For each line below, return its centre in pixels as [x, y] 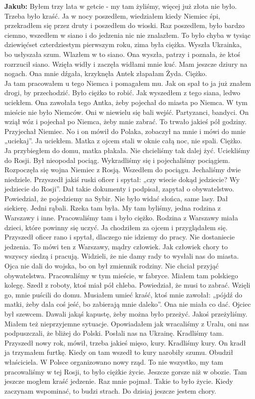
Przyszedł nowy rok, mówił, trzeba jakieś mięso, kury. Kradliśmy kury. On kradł [125, 342]
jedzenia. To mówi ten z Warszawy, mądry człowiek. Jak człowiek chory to [116, 246]
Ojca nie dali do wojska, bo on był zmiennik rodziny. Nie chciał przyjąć [112, 266]
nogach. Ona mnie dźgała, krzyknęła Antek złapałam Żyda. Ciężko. [106, 73]
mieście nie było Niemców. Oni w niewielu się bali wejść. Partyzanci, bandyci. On [127, 112]
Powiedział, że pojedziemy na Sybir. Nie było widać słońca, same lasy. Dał [116, 198]
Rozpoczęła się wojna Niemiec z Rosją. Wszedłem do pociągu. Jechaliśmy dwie [123, 170]
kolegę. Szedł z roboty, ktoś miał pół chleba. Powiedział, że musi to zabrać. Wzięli [127, 285]
